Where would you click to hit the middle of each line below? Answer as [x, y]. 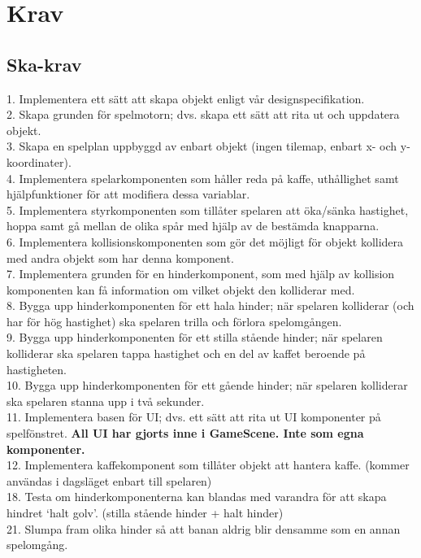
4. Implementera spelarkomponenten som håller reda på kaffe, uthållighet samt [203, 178]
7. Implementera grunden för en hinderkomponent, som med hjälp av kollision [201, 274]
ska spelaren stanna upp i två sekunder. [106, 401]
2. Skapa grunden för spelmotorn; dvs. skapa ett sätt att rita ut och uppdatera [203, 114]
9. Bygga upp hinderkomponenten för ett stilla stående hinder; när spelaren [195, 337]
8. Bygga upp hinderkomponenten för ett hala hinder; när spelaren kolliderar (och [210, 305]
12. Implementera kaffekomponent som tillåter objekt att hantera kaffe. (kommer [208, 465]
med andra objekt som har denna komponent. [120, 257]
